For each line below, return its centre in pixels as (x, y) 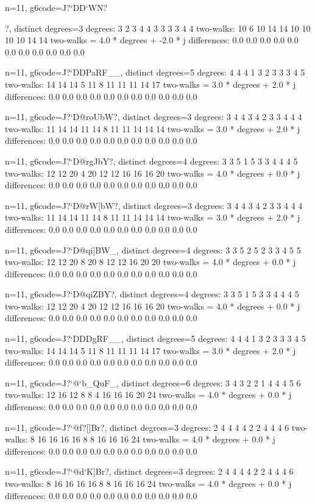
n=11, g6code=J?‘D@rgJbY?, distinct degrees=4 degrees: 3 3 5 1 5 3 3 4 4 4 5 (151, 161)
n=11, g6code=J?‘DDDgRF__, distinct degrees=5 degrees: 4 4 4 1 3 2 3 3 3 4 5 (155, 339)
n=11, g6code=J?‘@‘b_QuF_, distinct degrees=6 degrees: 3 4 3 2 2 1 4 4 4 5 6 (153, 382)
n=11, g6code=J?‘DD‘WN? (56, 7)
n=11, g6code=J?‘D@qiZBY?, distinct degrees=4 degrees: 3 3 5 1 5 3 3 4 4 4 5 (152, 294)
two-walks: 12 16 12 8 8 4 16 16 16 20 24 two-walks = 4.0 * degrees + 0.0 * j (148, 395)
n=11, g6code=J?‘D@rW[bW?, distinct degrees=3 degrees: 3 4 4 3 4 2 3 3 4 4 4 (154, 205)
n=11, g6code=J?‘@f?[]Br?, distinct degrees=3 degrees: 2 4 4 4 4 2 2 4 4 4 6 (147, 427)
